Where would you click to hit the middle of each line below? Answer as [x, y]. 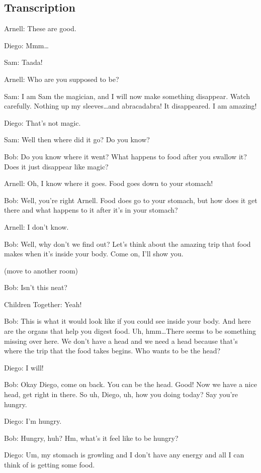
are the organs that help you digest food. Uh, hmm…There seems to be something [130, 331]
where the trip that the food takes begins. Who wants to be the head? [112, 351]
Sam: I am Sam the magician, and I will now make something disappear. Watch [127, 96]
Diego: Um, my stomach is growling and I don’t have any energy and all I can [124, 455]
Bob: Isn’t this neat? [36, 287]
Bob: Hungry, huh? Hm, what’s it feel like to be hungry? [91, 438]
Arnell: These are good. [40, 28]
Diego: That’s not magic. [42, 122]
